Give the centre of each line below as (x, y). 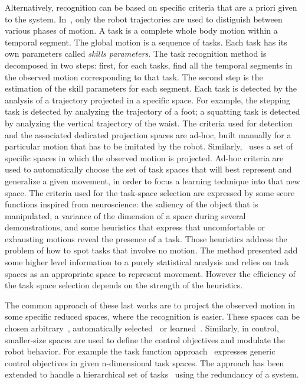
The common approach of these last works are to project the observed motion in (150, 305)
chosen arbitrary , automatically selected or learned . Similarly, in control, (142, 328)
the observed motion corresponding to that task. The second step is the (134, 77)
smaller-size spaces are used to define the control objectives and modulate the (145, 339)
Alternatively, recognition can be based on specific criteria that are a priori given (151, 7)
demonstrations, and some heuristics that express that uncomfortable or (135, 227)
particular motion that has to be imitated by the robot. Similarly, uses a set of (149, 146)
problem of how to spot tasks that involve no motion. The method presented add (151, 250)
